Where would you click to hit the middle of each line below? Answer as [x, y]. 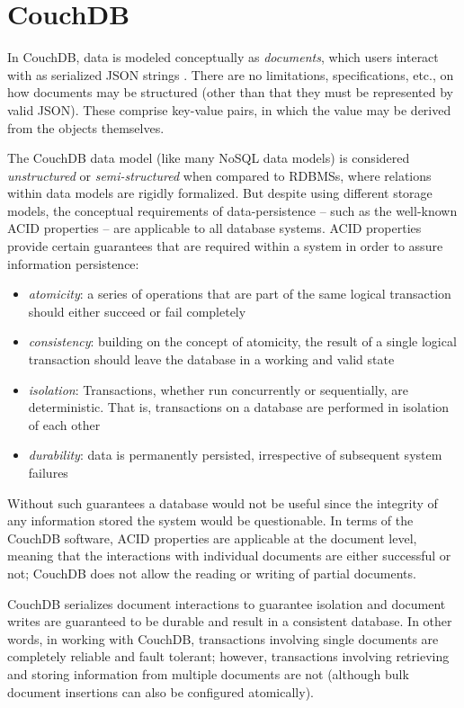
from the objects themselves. [86, 127]
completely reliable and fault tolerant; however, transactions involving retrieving [228, 656]
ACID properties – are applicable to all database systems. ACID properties [214, 228]
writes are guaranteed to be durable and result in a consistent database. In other [230, 621]
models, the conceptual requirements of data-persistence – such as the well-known [232, 210]
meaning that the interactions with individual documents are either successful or [229, 556]
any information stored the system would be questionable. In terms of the [210, 520]
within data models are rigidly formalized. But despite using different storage [220, 193]
